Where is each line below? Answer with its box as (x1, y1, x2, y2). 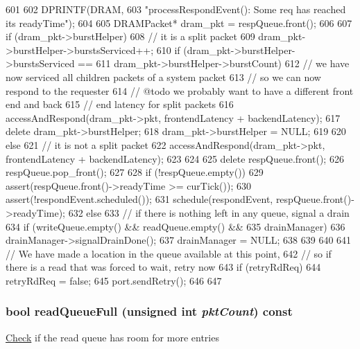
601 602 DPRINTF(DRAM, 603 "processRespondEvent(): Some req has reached (6, 2, 346, 16)
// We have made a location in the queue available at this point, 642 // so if (6, 246, 332, 260)
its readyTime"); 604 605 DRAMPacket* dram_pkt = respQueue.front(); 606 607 (6, 15, 352, 30)
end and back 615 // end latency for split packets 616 (6, 97, 234, 111)
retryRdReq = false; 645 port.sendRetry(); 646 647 (6, 273, 222, 287)
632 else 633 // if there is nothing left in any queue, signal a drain (68, 205, 350, 220)
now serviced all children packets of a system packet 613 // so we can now (6, 69, 321, 84)
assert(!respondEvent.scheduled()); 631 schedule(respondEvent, (6, 192, 273, 206)
